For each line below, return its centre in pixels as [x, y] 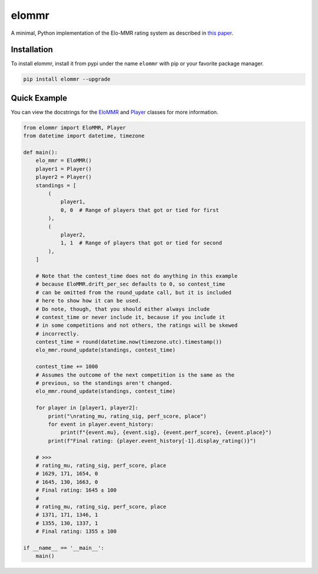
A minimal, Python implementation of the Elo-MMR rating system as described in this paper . [122, 33]
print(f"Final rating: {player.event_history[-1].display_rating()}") [152, 441]
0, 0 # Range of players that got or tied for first [140, 210]
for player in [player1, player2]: [87, 408]
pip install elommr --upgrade [67, 79]
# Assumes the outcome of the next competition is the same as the [135, 375]
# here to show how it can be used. [88, 301]
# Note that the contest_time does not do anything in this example [137, 276]
